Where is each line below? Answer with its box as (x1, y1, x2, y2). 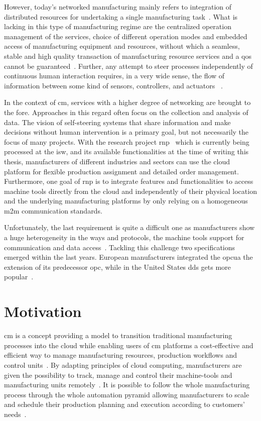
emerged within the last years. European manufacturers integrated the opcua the (4, 252, 253, 262)
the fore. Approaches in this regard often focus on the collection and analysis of (4, 107, 248, 117)
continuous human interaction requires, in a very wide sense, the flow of (4, 70, 225, 81)
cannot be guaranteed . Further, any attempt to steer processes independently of (4, 60, 253, 71)
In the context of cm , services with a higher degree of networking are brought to (4, 97, 251, 108)
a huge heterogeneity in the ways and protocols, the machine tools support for (4, 232, 244, 243)
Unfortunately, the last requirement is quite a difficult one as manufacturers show (4, 222, 255, 233)
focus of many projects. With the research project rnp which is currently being (4, 136, 249, 147)
